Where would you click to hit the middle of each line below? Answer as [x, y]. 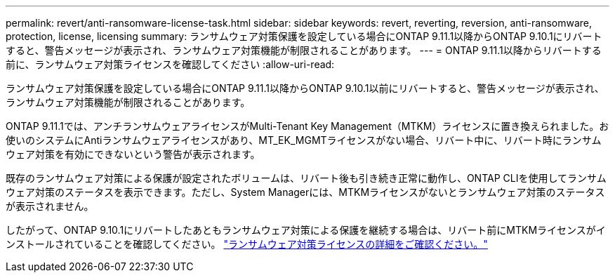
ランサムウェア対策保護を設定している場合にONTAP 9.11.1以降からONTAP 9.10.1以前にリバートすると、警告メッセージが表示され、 [305, 88]
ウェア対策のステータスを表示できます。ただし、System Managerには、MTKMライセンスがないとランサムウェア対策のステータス [305, 192]
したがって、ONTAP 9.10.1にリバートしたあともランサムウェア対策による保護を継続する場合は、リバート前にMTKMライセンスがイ [306, 230]
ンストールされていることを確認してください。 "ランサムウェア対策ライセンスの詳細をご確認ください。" [247, 244]
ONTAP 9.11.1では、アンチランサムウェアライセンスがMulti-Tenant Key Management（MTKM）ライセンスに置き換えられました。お [307, 126]
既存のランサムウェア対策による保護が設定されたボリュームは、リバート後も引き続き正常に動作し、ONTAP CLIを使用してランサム [306, 178]
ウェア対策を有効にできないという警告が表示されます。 [133, 154]
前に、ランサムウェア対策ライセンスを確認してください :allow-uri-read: [170, 64]
